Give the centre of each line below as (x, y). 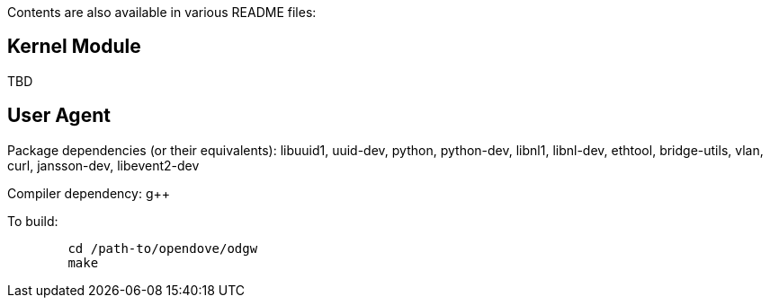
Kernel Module (74, 47)
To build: (33, 221)
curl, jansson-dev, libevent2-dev (103, 165)
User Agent (59, 116)
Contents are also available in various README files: (162, 12)
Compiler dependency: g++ (89, 193)
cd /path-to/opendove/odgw (163, 248)
